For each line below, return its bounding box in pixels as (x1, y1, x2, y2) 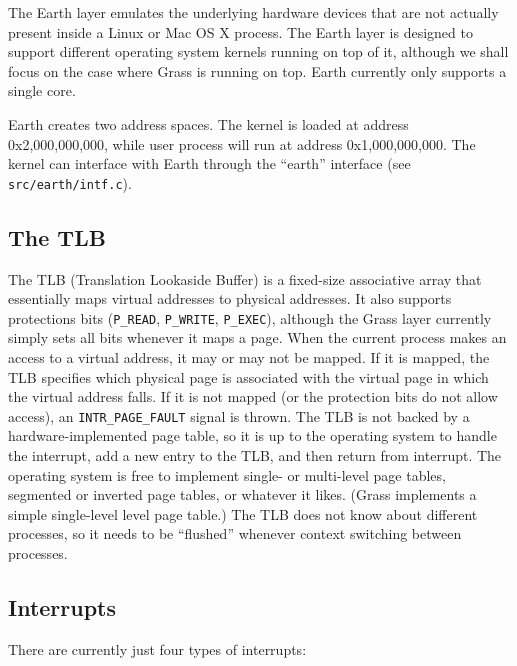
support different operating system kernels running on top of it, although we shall (8, 41, 509, 62)
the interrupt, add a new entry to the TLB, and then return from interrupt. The (8, 445, 502, 466)
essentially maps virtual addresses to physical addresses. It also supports (8, 288, 452, 309)
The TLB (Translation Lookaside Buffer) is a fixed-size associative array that (8, 268, 482, 289)
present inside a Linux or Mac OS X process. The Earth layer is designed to (8, 21, 473, 42)
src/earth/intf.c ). (8, 172, 132, 193)
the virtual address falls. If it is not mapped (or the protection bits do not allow (8, 386, 498, 407)
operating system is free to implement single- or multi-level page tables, (8, 464, 446, 485)
